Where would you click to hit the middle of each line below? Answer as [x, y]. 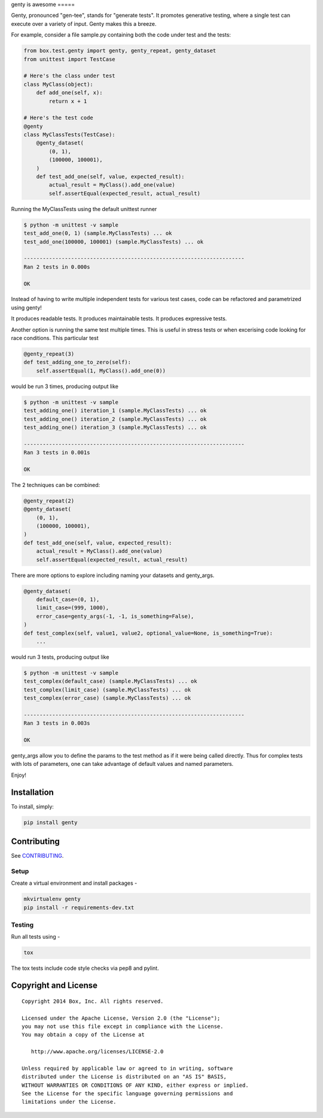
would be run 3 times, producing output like [65, 386]
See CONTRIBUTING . [37, 856]
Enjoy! [19, 775]
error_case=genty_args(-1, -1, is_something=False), [115, 616]
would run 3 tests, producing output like [60, 657]
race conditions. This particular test [55, 338]
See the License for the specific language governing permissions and [127, 1094]
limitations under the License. [69, 1102]
